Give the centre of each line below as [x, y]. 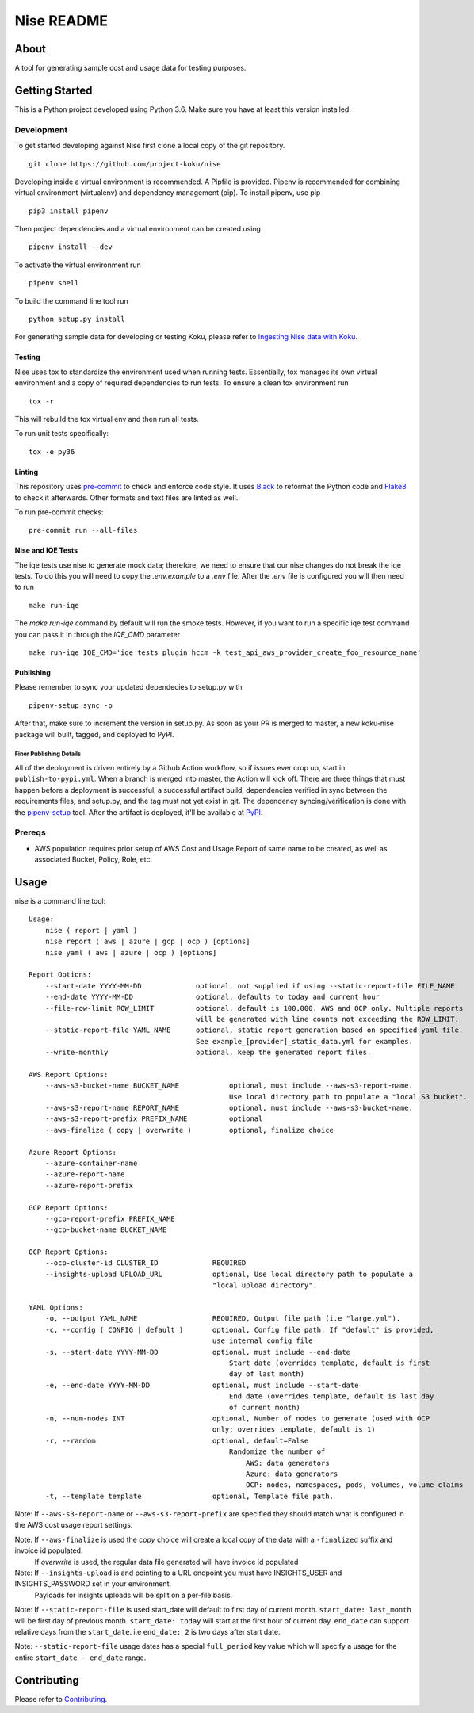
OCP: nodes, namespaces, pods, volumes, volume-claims [355, 1485]
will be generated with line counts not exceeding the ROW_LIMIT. [327, 1019]
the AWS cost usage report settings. [74, 1525]
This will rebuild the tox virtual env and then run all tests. [107, 419]
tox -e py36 [52, 451]
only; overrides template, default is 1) [294, 1430]
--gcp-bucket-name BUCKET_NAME [106, 1230]
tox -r [42, 401]
